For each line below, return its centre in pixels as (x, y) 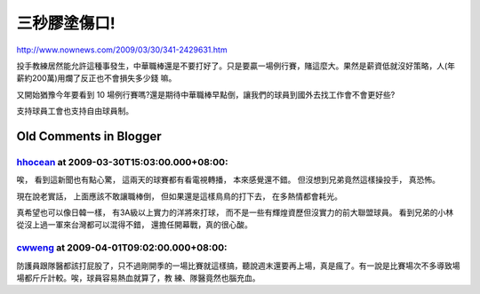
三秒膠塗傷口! (66, 23)
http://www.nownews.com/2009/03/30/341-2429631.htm (122, 50)
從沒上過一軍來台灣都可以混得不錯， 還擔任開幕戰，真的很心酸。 (134, 225)
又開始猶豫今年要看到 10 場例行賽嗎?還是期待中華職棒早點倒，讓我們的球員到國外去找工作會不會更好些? (206, 94)
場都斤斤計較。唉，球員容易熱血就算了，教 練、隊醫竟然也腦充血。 (138, 278)
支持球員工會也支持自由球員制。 (75, 111)
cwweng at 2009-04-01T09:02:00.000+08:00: (122, 248)
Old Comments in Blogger (89, 136)
